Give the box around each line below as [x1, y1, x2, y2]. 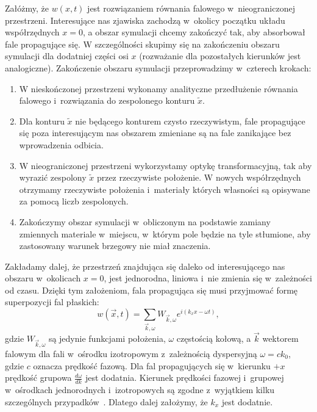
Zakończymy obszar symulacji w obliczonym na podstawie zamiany [19, 215, 271, 228]
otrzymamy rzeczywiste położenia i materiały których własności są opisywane [19, 183, 310, 195]
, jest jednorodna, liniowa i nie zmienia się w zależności [104, 272, 312, 284]
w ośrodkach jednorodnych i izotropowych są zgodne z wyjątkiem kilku [5, 383, 275, 396]
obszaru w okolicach [5, 272, 81, 284]
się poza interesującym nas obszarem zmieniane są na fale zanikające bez [19, 126, 291, 139]
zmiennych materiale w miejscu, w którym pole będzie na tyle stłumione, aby [19, 227, 311, 240]
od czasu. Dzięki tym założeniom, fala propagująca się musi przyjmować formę [5, 283, 298, 296]
